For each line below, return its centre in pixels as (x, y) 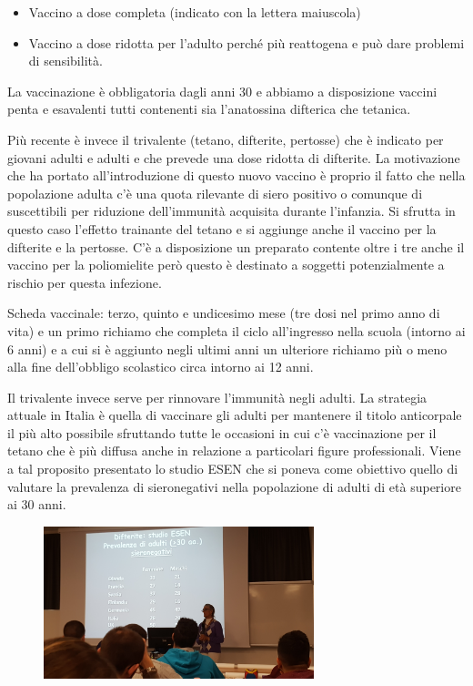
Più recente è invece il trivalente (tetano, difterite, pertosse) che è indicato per (226, 139)
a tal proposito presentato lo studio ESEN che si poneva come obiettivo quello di (233, 469)
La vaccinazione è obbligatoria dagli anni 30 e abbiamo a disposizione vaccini (222, 91)
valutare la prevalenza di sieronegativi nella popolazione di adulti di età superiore (234, 486)
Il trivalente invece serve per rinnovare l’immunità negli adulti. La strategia (217, 397)
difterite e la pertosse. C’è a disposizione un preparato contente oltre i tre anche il (236, 246)
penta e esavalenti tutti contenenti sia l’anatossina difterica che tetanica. (209, 109)
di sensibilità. (65, 61)
